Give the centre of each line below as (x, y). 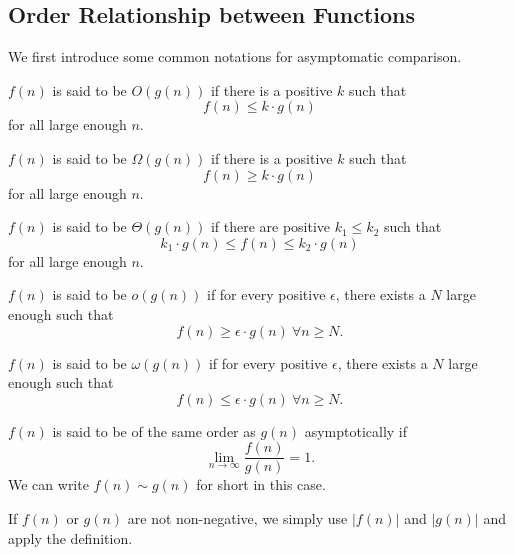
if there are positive (270, 226)
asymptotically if (356, 430)
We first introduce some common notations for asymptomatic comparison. (235, 56)
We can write (48, 484)
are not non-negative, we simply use (237, 517)
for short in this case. (261, 484)
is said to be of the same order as (154, 430)
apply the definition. (70, 537)
